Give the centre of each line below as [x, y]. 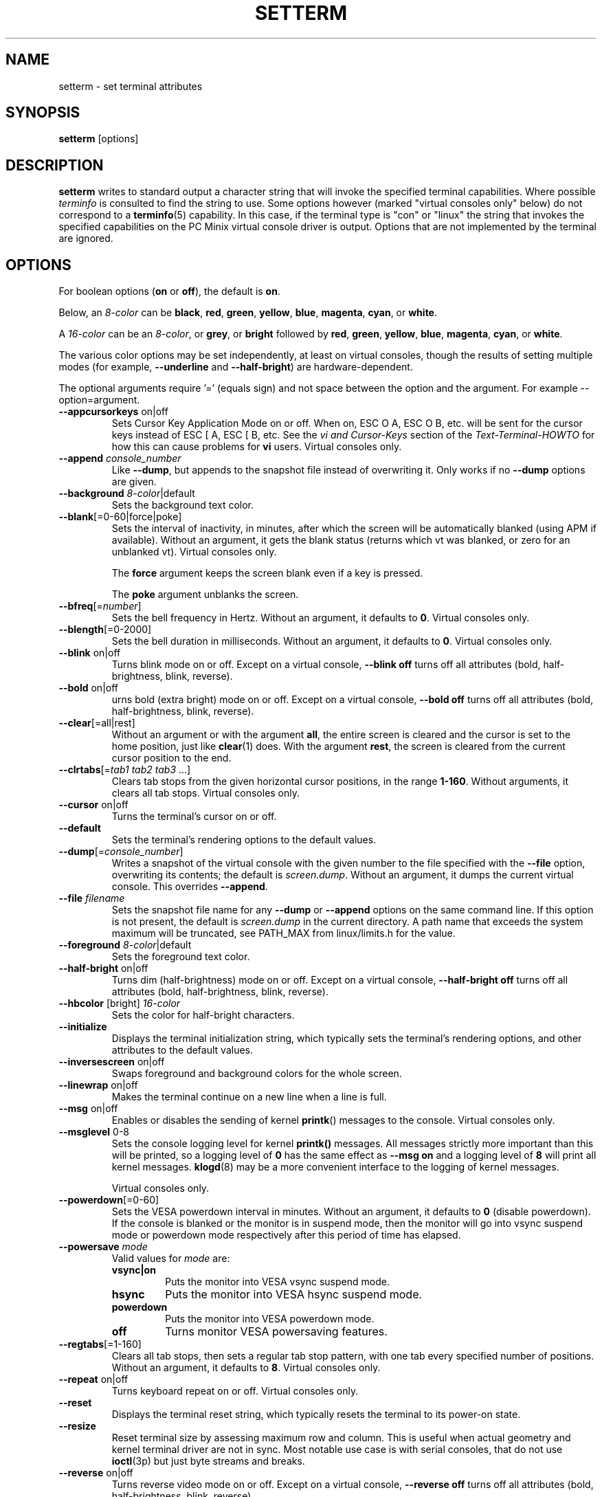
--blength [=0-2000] [105, 630]
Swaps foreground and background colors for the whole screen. [257, 1074]
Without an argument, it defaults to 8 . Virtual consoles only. [246, 1368]
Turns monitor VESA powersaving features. [276, 1332]
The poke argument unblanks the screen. [205, 595]
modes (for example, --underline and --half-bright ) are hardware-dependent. [236, 367]
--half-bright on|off [103, 968]
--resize [77, 1426]
